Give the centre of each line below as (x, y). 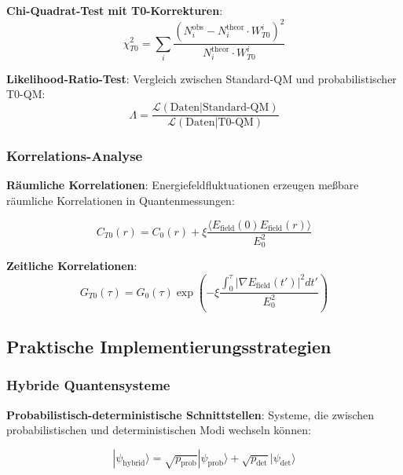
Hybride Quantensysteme (88, 385)
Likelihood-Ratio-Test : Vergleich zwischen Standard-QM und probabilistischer (201, 78)
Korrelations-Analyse (75, 156)
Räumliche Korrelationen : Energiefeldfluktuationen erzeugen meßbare (183, 185)
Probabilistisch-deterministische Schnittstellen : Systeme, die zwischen (190, 414)
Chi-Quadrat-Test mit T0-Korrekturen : (115, 10)
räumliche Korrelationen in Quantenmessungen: (121, 200)
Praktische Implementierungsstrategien (169, 346)
